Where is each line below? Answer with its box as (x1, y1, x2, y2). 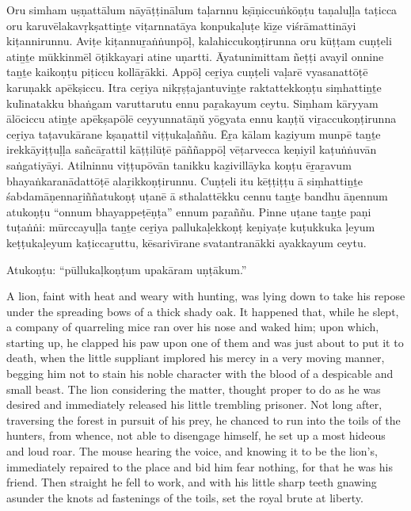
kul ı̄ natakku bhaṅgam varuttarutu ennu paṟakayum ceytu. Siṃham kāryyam (6, 94, 379, 111)
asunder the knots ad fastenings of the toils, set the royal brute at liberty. (6, 489, 363, 505)
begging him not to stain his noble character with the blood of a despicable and (6, 365, 394, 382)
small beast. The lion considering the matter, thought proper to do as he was (6, 380, 381, 397)
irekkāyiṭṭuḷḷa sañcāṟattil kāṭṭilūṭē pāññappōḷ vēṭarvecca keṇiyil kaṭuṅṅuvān (6, 141, 377, 158)
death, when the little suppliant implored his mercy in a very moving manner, (6, 349, 385, 366)
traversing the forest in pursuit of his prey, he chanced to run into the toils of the (6, 411, 401, 428)
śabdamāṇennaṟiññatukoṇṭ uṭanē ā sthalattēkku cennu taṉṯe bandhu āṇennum (6, 188, 388, 204)
